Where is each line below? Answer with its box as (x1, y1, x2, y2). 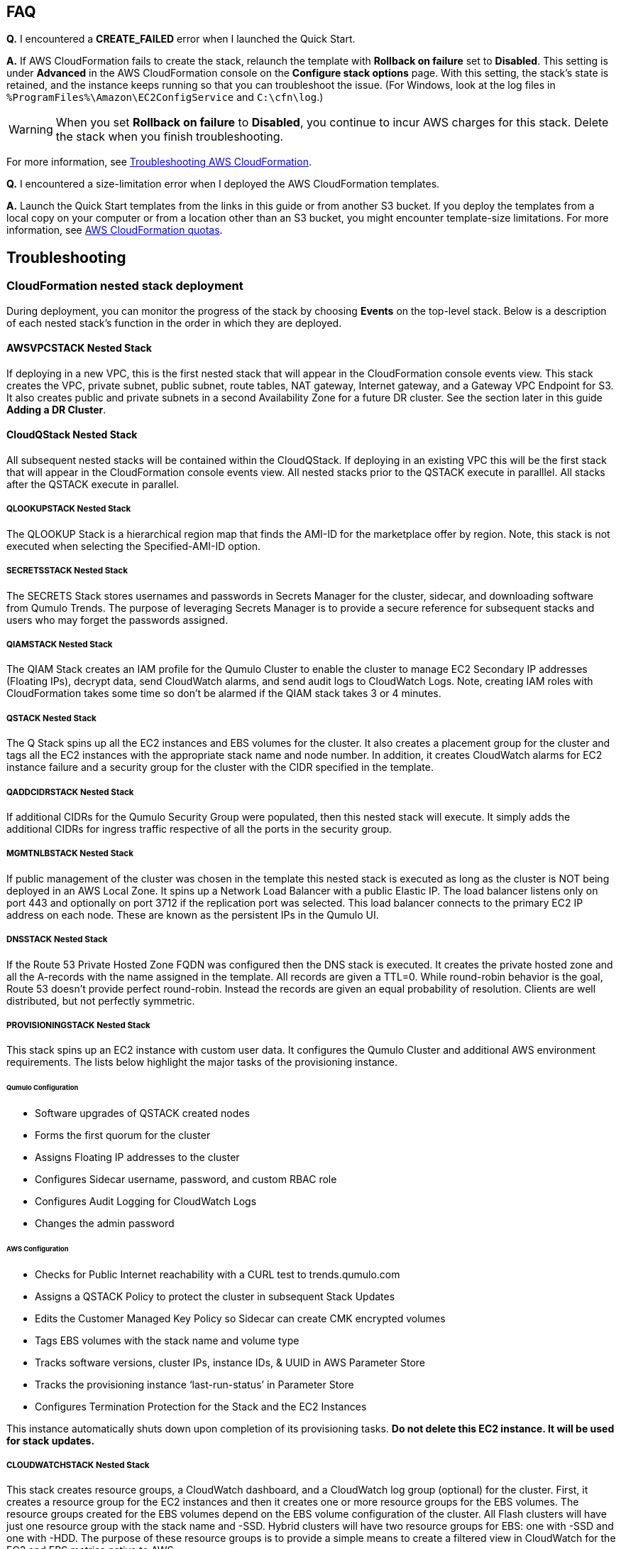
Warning (9, 122, 53, 137)
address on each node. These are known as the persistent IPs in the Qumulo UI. (6, 908, 379, 921)
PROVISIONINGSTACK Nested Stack (6, 1020, 150, 1030)
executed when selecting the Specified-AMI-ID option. (6, 539, 260, 552)
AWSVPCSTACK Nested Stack (6, 342, 152, 355)
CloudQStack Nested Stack (6, 428, 138, 441)
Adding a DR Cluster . (6, 403, 106, 416)
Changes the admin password (35, 1217, 175, 1230)
